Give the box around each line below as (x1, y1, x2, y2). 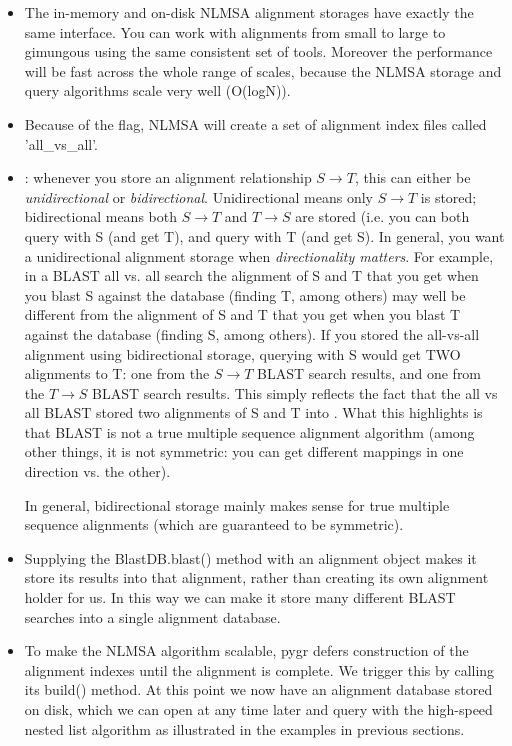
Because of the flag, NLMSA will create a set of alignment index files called (24, 113, 487, 134)
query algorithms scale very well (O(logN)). (24, 80, 291, 101)
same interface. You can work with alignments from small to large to (24, 21, 446, 42)
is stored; (420, 186, 477, 207)
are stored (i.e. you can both (295, 206, 470, 227)
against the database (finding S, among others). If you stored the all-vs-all (24, 323, 480, 344)
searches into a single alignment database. (24, 606, 281, 627)
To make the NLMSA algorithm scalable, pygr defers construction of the (24, 640, 469, 661)
